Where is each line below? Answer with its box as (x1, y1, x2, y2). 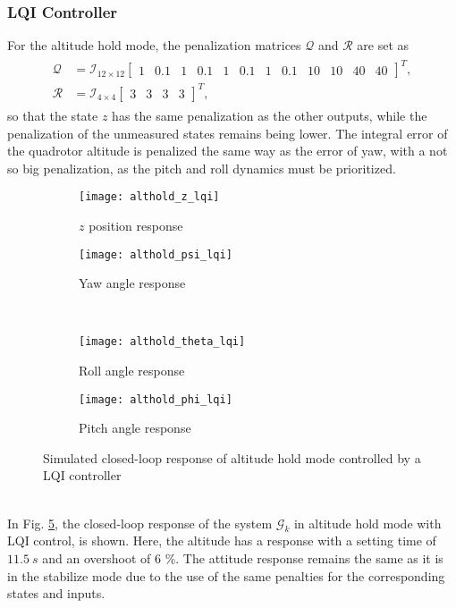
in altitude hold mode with (293, 513, 442, 532)
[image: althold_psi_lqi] (79, 248, 232, 261)
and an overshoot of (42, 549, 151, 568)
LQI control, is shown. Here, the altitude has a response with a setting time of (7, 531, 436, 550)
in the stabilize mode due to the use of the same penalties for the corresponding (7, 566, 445, 585)
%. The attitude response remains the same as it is (165, 549, 443, 568)
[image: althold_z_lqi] (79, 190, 220, 204)
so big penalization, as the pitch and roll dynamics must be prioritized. (7, 158, 396, 177)
